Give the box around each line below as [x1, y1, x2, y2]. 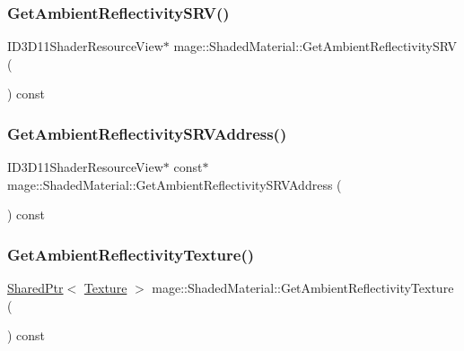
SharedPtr [7, 278, 64, 297]
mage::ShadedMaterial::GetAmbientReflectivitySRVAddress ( [7, 175, 342, 193]
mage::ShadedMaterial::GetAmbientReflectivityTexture [152, 278, 454, 297]
